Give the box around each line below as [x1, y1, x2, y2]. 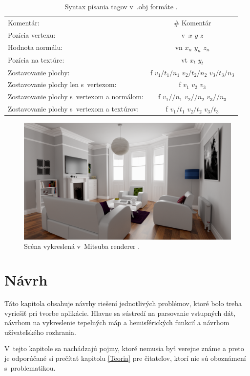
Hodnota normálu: [8, 42, 63, 52]
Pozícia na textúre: [8, 55, 64, 65]
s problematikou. [4, 362, 56, 373]
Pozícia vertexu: [8, 29, 56, 40]
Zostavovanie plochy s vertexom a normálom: [8, 91, 144, 102]
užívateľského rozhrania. [4, 327, 76, 337]
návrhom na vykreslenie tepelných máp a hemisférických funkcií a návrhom [4, 317, 229, 328]
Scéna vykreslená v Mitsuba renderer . [24, 241, 140, 251]
